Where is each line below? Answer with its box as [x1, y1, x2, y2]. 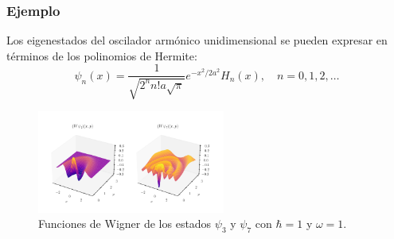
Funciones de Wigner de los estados [38, 215, 212, 232]
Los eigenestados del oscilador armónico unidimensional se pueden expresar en [6, 32, 388, 48]
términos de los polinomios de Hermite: [6, 47, 197, 64]
